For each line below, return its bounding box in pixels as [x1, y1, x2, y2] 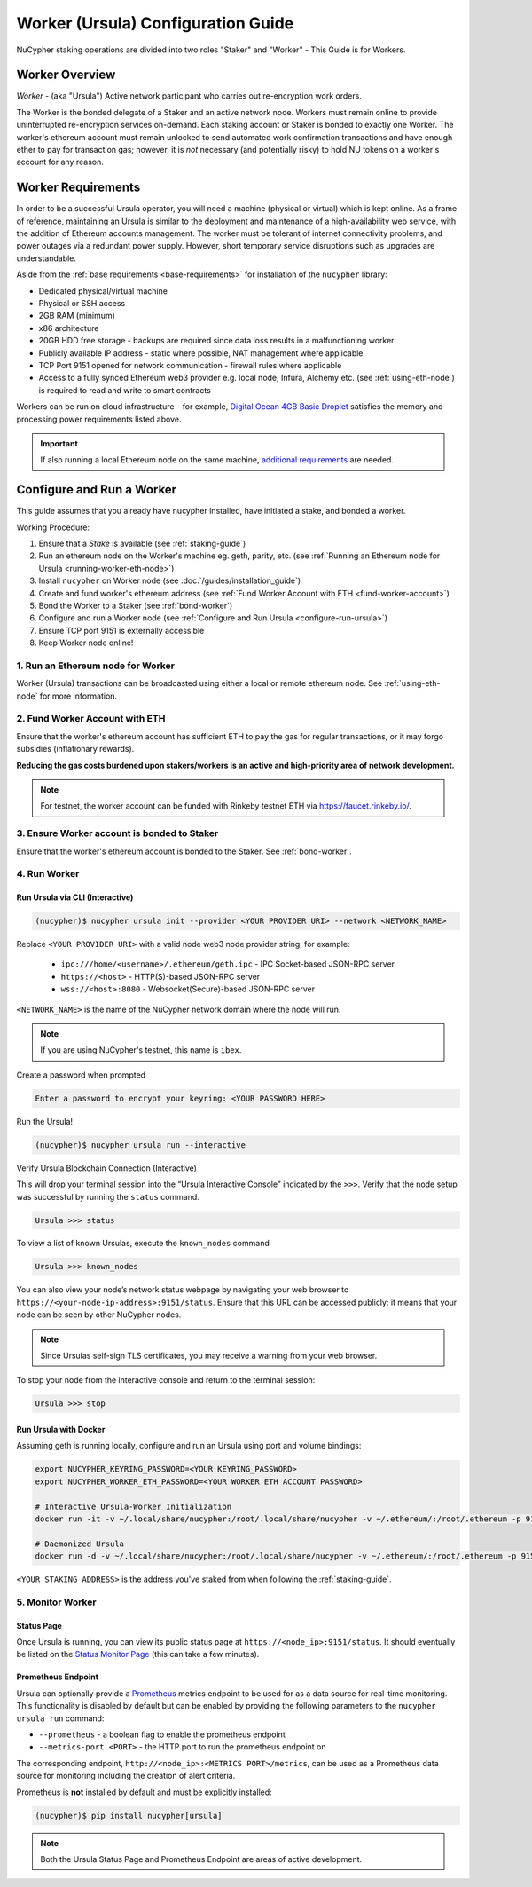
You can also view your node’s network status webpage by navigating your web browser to [16, 1284, 349, 1295]
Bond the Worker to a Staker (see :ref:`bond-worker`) [38, 600, 233, 611]
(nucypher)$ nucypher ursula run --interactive [35, 1140, 246, 1149]
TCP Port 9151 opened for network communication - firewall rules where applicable [38, 360, 342, 370]
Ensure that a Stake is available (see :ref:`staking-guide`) [38, 538, 246, 549]
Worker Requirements [16, 180, 141, 195]
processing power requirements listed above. [16, 414, 182, 424]
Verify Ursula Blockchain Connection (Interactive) [16, 1163, 197, 1173]
